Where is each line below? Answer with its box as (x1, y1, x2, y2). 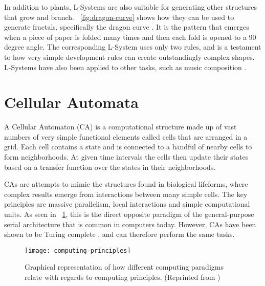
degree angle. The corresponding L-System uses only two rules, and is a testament (4, 41, 261, 52)
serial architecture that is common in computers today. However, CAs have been (4, 218, 256, 229)
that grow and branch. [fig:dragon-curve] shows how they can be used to (4, 11, 234, 22)
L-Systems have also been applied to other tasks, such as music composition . (4, 61, 247, 72)
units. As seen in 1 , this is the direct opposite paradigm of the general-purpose (4, 209, 254, 219)
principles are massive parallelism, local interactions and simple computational (4, 199, 250, 209)
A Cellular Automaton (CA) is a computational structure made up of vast (4, 121, 237, 132)
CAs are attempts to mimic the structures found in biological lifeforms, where (4, 179, 248, 189)
